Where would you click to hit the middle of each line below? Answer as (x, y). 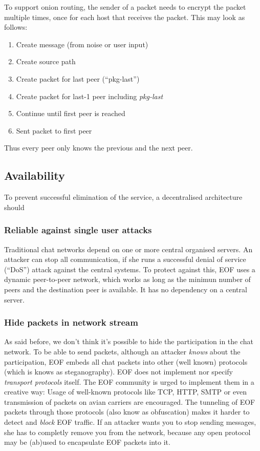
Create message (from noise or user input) (82, 44)
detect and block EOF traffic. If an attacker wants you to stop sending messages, (130, 422)
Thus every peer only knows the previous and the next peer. (99, 148)
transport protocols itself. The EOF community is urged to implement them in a (129, 381)
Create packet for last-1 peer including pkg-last (90, 96)
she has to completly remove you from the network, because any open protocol (127, 432)
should (14, 207)
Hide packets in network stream (71, 322)
